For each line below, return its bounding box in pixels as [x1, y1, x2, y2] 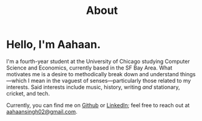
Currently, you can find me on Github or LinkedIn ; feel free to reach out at [6, 101, 190, 109]
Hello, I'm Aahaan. [6, 38, 101, 51]
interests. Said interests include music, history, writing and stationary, [6, 83, 180, 91]
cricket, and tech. [6, 90, 50, 97]
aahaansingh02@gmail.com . [6, 108, 78, 115]
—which [6, 77, 27, 84]
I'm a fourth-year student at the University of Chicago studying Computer [6, 57, 190, 65]
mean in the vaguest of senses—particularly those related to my [31, 77, 191, 84]
